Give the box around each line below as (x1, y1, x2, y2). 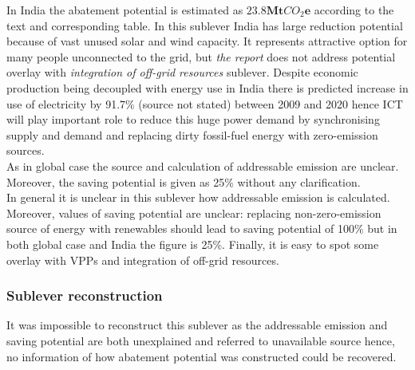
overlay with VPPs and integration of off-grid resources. (6, 251, 279, 268)
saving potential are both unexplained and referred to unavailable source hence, (6, 332, 395, 348)
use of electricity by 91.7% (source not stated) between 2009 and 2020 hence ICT (6, 95, 403, 112)
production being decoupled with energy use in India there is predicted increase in (6, 79, 409, 96)
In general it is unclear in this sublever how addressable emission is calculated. (6, 189, 390, 206)
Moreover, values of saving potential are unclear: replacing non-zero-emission (6, 204, 381, 221)
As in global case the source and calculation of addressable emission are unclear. (6, 157, 399, 174)
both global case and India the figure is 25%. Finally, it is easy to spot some (6, 235, 379, 252)
